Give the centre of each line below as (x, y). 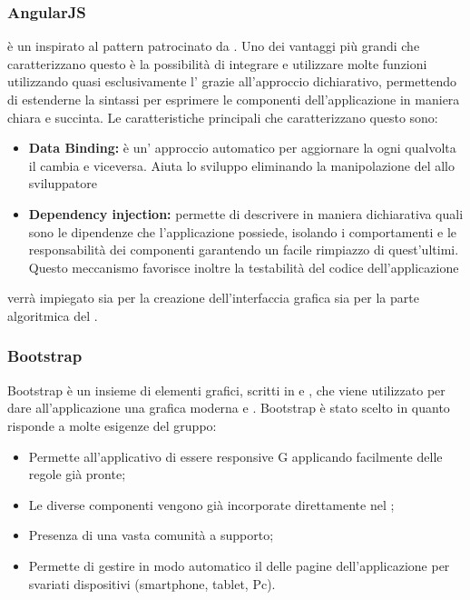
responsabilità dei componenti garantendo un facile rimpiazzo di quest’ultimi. (244, 250)
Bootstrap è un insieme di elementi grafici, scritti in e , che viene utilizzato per (226, 390)
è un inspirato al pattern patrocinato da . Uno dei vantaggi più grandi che (214, 46)
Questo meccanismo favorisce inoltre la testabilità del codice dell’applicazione (244, 267)
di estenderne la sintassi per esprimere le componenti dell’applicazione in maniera (234, 99)
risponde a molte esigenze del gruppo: (112, 425)
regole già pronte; (77, 474)
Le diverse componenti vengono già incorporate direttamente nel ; (211, 504)
